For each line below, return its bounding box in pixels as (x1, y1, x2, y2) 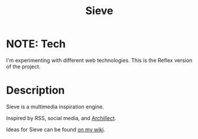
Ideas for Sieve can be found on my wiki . (6, 125, 105, 133)
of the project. (6, 63, 41, 70)
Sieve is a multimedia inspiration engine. (6, 103, 105, 110)
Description (6, 84, 65, 97)
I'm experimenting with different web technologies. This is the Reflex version (6, 57, 193, 64)
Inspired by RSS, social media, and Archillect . (6, 114, 116, 121)
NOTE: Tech (6, 37, 66, 51)
